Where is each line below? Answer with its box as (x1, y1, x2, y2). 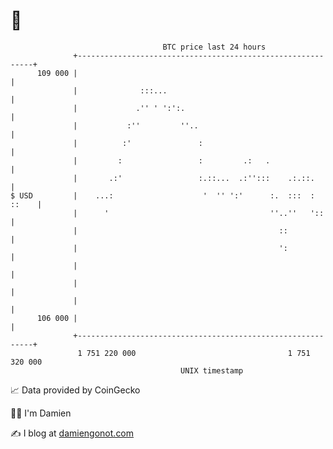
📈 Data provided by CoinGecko (10, 384, 141, 396)
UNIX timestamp (180, 365, 244, 376)
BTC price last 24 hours (162, 42, 267, 52)
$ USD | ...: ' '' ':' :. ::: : (10, 190, 315, 201)
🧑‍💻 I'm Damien (10, 407, 72, 419)
